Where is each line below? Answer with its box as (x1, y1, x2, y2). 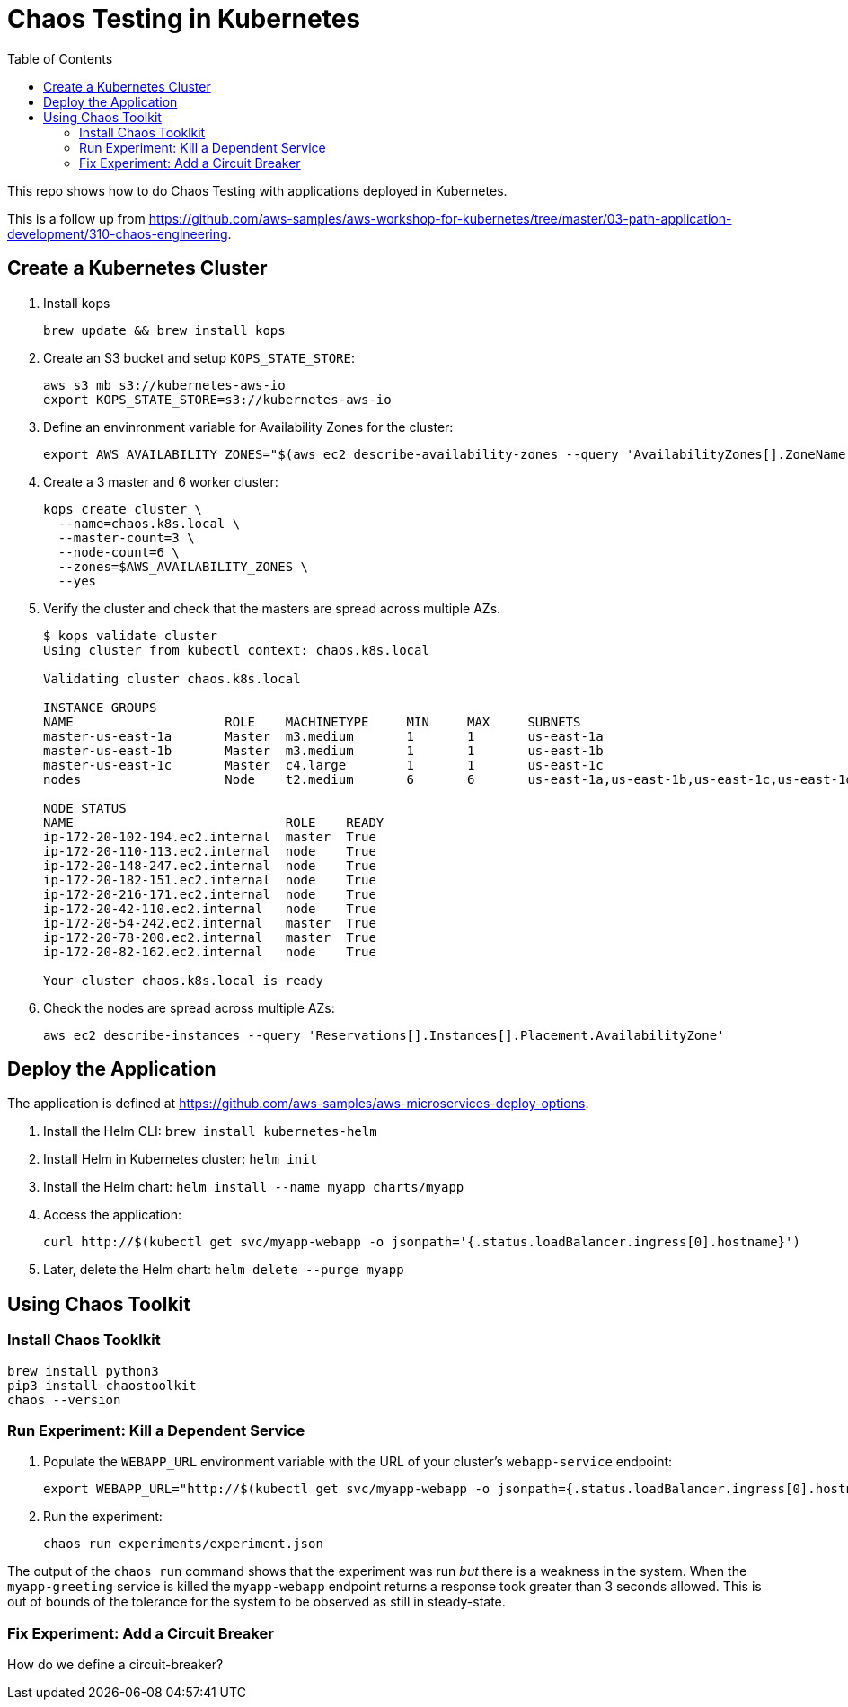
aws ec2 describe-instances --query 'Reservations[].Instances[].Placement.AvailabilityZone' (43, 1027, 725, 1043)
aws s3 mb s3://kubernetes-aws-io (43, 377, 286, 392)
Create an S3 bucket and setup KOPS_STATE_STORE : (43, 349, 355, 365)
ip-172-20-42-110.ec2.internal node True (43, 901, 376, 916)
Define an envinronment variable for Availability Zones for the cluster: (43, 418, 454, 435)
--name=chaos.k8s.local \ (57, 515, 241, 531)
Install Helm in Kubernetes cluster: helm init (43, 1151, 317, 1167)
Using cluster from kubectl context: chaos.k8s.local (43, 642, 429, 657)
